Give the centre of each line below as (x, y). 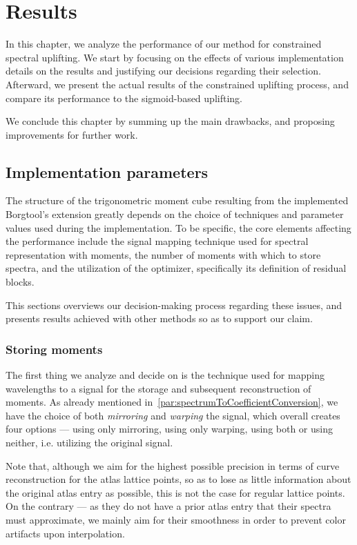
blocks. (20, 282)
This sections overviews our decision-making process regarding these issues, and (174, 305)
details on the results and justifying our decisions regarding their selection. (163, 71)
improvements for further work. (72, 134)
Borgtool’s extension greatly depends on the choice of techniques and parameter (175, 214)
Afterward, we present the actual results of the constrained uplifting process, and (177, 84)
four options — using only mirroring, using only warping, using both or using (169, 429)
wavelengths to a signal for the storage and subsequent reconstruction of (158, 388)
